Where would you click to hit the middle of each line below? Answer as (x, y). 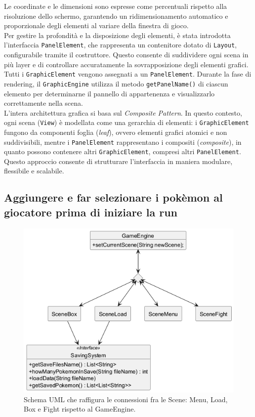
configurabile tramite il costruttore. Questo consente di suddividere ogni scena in (126, 55)
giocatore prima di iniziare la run (91, 212)
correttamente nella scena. (43, 103)
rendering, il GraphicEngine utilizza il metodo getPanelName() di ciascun (116, 83)
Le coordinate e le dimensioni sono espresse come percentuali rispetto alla (116, 6)
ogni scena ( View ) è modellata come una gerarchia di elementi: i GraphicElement (127, 122)
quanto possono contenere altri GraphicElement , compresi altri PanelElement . (123, 151)
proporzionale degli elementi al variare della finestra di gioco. (96, 25)
